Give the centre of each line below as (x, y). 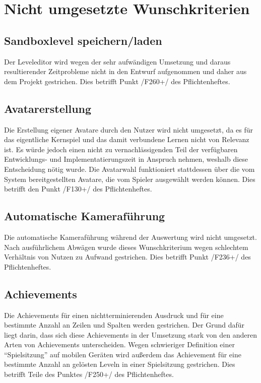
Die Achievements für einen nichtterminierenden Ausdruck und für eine (114, 315)
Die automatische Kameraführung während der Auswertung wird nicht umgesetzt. (130, 237)
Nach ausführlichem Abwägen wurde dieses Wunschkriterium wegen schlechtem (126, 247)
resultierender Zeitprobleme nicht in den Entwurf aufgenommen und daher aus (125, 71)
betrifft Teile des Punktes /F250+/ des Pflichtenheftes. (89, 374)
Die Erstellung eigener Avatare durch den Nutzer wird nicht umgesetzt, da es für (128, 129)
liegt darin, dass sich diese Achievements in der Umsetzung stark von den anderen (130, 334)
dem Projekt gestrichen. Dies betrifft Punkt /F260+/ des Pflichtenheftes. (117, 81)
